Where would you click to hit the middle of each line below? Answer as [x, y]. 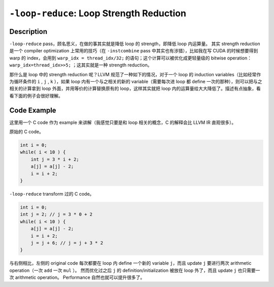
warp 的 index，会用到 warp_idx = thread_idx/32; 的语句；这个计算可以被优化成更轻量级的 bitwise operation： [131, 58]
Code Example [33, 110]
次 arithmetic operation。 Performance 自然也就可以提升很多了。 [77, 277]
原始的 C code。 [27, 132]
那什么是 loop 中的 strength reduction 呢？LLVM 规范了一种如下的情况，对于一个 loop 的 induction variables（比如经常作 [135, 74]
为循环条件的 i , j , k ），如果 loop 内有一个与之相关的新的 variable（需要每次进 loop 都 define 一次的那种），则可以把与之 [136, 82]
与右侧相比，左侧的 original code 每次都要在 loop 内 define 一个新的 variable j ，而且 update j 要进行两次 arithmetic [130, 263]
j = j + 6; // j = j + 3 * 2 [67, 243]
